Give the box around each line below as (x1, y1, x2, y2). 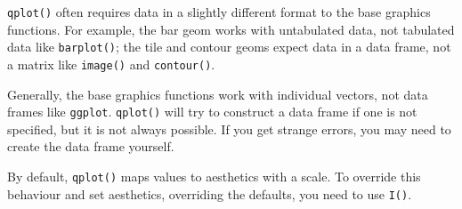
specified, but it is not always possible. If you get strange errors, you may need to (7, 119, 451, 138)
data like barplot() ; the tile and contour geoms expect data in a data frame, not (7, 37, 451, 56)
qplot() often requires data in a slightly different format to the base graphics (7, 3, 431, 20)
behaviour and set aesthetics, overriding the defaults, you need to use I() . (7, 184, 412, 203)
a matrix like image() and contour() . (7, 54, 215, 73)
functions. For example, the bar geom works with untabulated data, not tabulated (7, 20, 455, 38)
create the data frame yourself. (7, 137, 174, 156)
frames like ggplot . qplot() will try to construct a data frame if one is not (7, 102, 417, 121)
